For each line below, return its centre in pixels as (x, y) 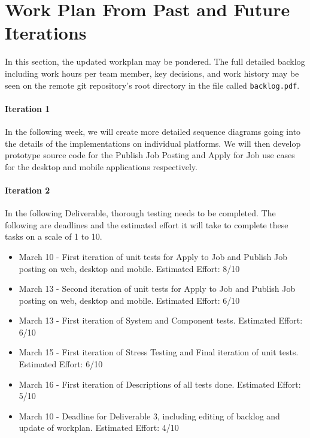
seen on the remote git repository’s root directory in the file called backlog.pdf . (152, 85)
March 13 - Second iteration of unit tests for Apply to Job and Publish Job (157, 289)
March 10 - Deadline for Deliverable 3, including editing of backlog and (149, 416)
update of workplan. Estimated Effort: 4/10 (99, 428)
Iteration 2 (28, 190)
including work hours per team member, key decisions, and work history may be (152, 73)
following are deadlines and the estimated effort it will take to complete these (147, 224)
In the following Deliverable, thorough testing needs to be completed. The (140, 213)
